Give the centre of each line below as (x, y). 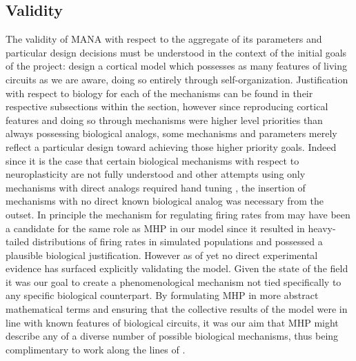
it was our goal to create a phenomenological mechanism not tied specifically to (174, 281)
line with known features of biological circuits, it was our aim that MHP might (172, 322)
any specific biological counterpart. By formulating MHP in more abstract (162, 295)
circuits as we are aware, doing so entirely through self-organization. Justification (177, 79)
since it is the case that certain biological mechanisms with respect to (152, 160)
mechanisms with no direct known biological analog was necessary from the (165, 201)
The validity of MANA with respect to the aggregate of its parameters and (164, 39)
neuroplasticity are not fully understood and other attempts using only (156, 174)
